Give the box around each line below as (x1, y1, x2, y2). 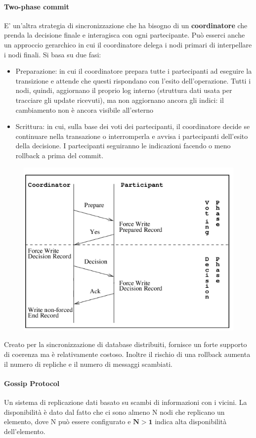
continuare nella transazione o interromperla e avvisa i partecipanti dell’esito (15, 131, 248, 141)
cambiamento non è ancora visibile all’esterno (15, 104, 154, 115)
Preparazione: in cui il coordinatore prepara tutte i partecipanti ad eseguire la (15, 66, 252, 76)
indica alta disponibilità (155, 416, 227, 427)
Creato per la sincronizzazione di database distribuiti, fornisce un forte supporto (4, 339, 247, 350)
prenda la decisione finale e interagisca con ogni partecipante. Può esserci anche (4, 30, 245, 40)
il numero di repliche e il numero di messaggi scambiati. (4, 358, 172, 369)
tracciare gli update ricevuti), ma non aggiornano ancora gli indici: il (15, 94, 224, 105)
